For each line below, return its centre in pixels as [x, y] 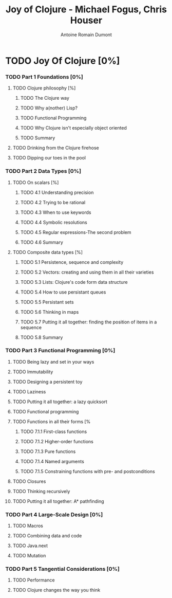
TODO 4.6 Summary [42, 242]
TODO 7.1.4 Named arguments [52, 461]
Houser [86, 20]
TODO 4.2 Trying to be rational [53, 202]
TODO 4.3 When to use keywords [56, 212]
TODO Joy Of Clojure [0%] [63, 61]
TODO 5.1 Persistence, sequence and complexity [72, 262]
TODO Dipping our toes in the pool [49, 158]
